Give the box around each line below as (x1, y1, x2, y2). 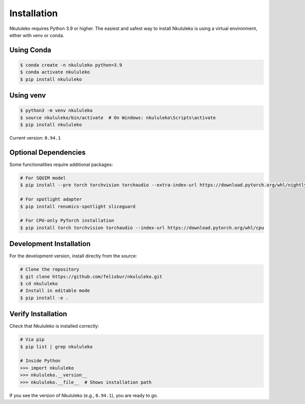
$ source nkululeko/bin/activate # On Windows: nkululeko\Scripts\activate (20, 115, 216, 120)
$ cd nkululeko (20, 281, 58, 286)
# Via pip (20, 336, 45, 343)
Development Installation (9, 240, 91, 248)
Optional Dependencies (9, 148, 86, 157)
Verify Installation (9, 310, 67, 318)
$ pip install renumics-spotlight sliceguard (20, 204, 136, 209)
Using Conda (9, 46, 52, 54)
